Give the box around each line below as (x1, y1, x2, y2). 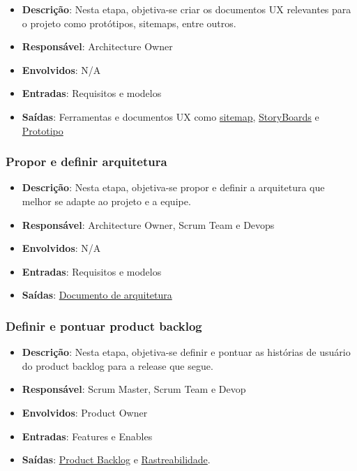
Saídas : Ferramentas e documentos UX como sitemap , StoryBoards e (22, 109, 319, 124)
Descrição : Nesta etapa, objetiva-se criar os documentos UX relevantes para (22, 2, 351, 16)
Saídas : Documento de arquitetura (22, 287, 172, 302)
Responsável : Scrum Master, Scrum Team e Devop (22, 382, 246, 396)
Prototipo (22, 123, 63, 137)
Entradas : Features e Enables (22, 428, 153, 443)
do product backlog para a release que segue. (22, 358, 213, 373)
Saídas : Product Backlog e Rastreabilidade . (22, 452, 211, 467)
